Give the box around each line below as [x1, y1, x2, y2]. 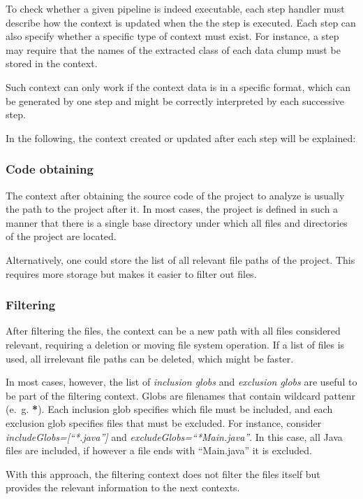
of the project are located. [6, 229, 117, 244]
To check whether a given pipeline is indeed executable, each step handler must [6, 1, 345, 15]
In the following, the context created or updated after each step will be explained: [6, 130, 356, 145]
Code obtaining [6, 160, 94, 178]
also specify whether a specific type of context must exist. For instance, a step [6, 29, 339, 43]
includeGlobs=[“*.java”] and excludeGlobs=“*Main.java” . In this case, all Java [6, 429, 343, 444]
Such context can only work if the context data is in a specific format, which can [6, 79, 351, 94]
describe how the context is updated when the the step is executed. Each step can [6, 15, 356, 29]
